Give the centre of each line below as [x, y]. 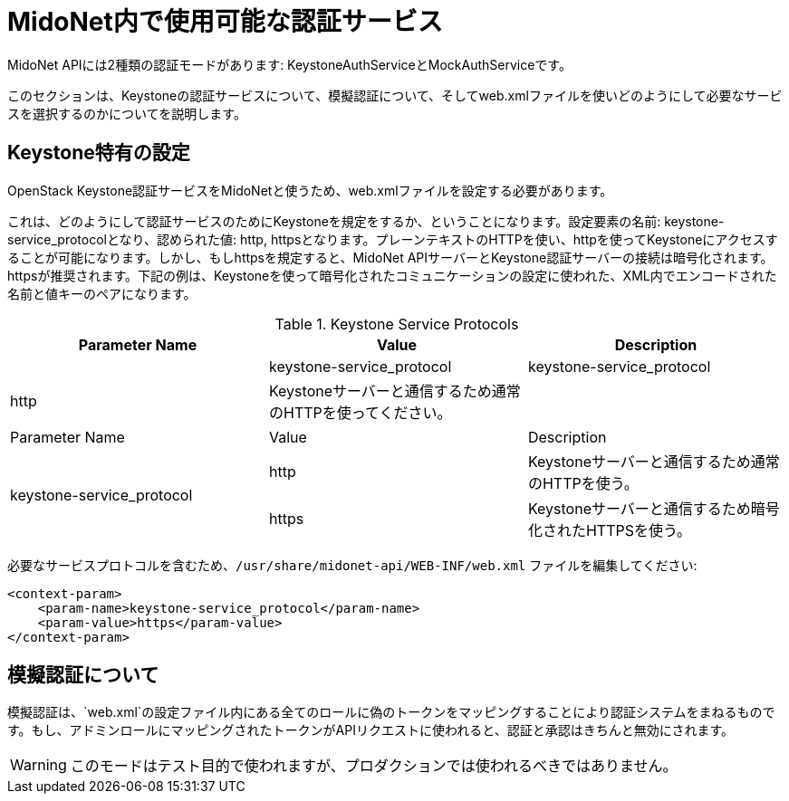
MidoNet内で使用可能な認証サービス [225, 22]
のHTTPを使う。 [583, 483]
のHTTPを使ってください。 [360, 412]
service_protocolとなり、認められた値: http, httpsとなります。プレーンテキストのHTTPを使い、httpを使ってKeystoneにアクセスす [393, 239]
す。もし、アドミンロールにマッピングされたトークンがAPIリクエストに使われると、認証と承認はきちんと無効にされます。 [371, 730]
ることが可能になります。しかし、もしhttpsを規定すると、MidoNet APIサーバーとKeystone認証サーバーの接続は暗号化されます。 [390, 257]
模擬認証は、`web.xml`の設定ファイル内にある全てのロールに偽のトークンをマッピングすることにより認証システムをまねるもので [391, 712]
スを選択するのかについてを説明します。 [127, 113]
